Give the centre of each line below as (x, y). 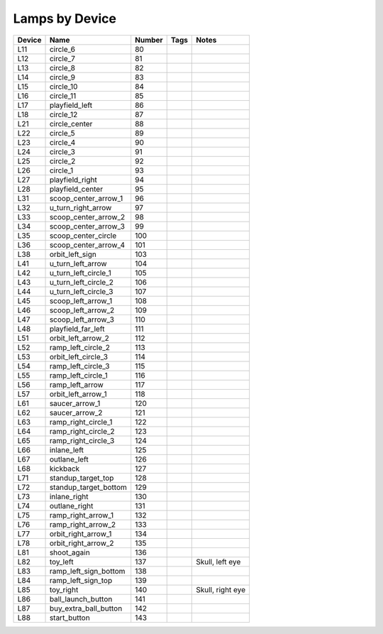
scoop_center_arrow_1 (86, 198)
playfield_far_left (77, 329)
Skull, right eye (221, 589)
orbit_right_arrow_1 (81, 534)
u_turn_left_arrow (78, 263)
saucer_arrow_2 (76, 412)
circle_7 (62, 58)
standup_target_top (82, 478)
